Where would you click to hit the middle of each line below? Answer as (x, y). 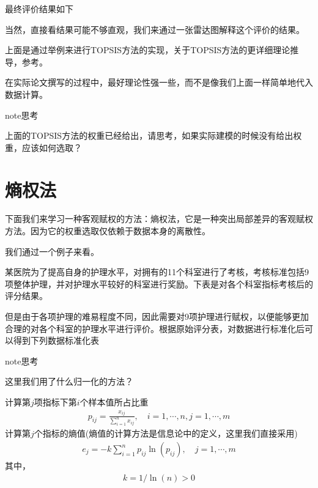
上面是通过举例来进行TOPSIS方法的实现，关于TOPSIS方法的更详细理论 (148, 50)
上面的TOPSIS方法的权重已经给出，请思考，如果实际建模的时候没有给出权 (153, 135)
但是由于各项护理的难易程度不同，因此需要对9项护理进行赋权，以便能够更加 (157, 316)
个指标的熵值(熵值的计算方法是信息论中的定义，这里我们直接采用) (166, 433)
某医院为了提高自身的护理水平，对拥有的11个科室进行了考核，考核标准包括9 (157, 272)
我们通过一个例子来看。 (52, 251)
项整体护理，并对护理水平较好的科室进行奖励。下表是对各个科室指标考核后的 (159, 283)
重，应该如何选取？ (43, 147)
